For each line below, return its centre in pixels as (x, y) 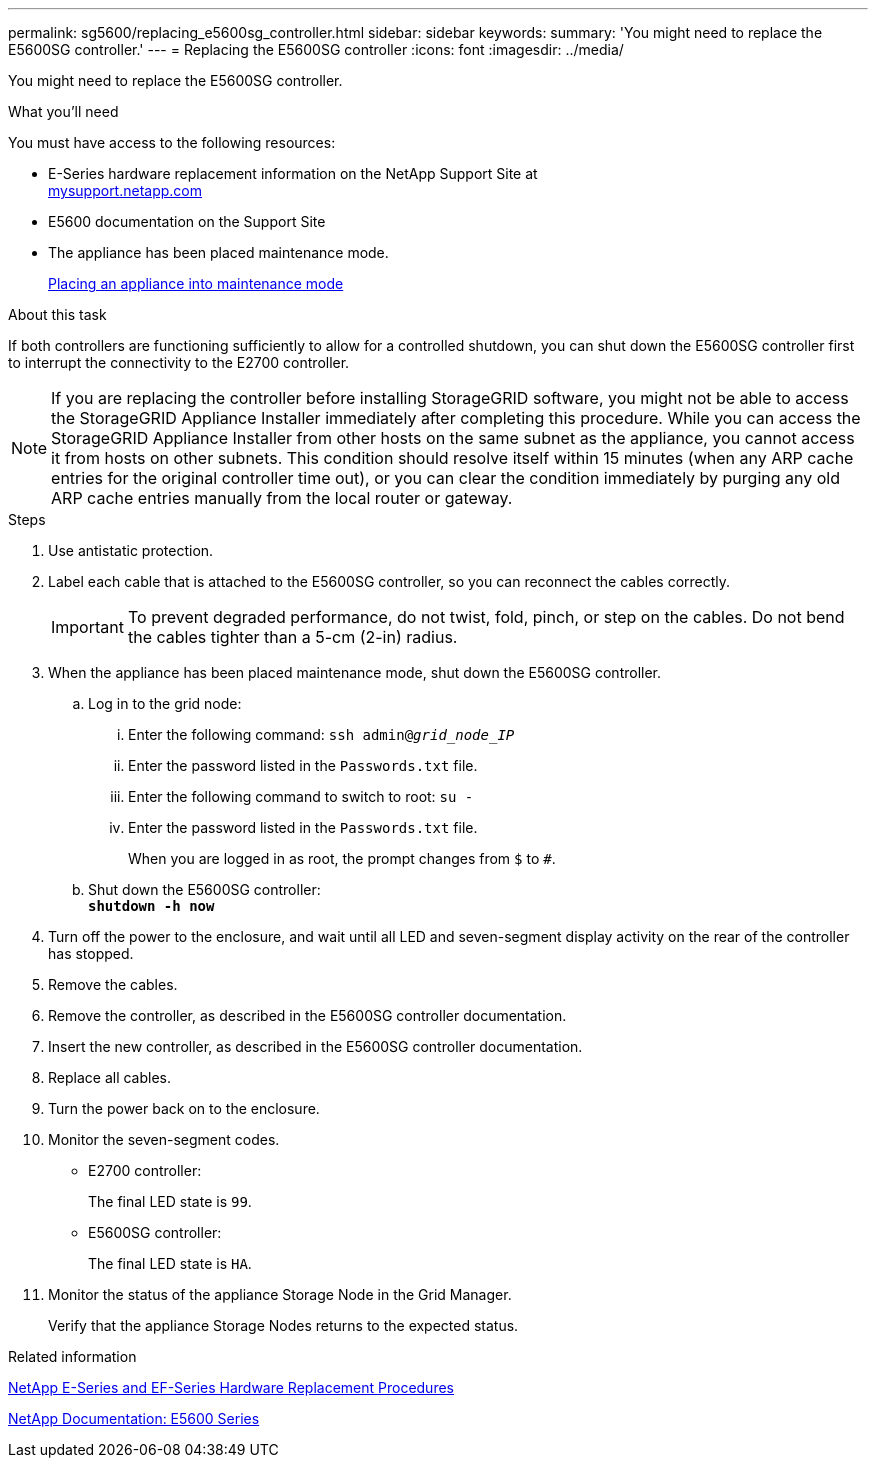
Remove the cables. (113, 984)
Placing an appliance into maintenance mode (196, 283)
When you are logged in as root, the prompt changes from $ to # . (342, 858)
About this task (57, 314)
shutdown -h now (151, 906)
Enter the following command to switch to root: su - (301, 796)
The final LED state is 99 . (170, 1201)
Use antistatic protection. (131, 550)
